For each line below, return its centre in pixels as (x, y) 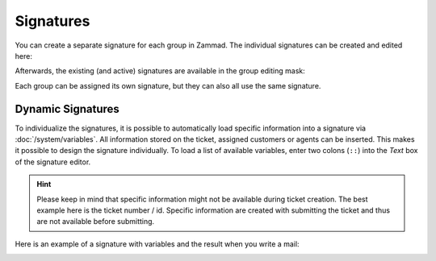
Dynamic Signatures (67, 109)
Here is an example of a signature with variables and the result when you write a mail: (157, 244)
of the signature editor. (53, 162)
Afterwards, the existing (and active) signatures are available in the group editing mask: (160, 71)
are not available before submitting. (96, 222)
